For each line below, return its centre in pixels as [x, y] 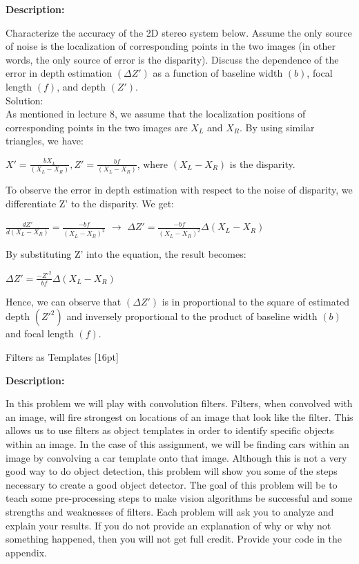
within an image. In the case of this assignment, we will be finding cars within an [177, 443]
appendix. [26, 552]
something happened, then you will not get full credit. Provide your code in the [174, 539]
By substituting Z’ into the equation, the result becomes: [126, 254]
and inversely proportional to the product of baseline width [192, 316]
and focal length [40, 333]
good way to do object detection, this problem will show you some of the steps [172, 471]
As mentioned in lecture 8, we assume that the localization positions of [156, 114]
